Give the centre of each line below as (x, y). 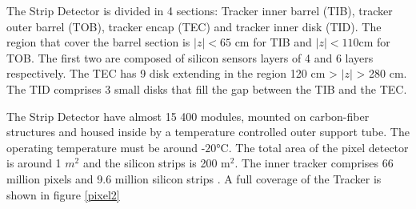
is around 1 (34, 163)
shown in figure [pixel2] (63, 194)
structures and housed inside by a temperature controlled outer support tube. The (208, 132)
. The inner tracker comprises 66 (314, 163)
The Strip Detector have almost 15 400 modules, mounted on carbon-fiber (188, 116)
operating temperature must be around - (106, 147)
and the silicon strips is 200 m (156, 163)
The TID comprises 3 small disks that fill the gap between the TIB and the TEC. (207, 88)
